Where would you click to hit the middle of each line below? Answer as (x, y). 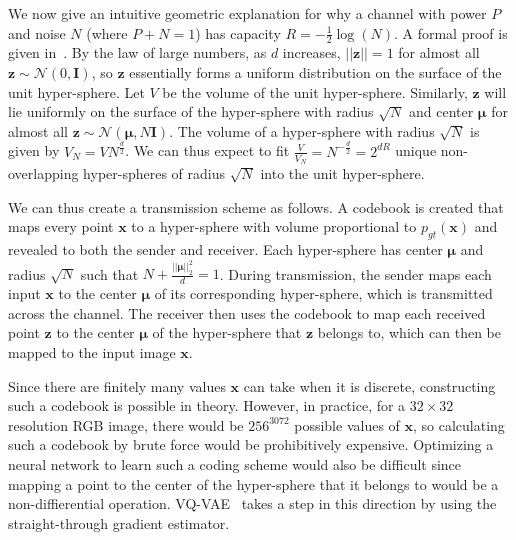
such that (109, 273)
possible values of (347, 424)
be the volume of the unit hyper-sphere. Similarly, (315, 91)
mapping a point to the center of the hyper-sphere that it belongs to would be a (253, 483)
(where (107, 32)
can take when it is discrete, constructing (369, 385)
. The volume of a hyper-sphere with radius (302, 130)
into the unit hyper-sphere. (342, 172)
